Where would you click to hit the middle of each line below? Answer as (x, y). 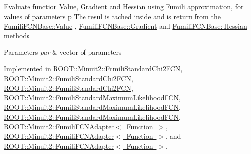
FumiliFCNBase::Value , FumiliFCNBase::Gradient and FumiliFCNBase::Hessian (125, 26)
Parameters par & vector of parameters (63, 52)
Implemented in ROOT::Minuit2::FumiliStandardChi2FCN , (93, 68)
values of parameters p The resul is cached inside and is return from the (112, 16)
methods (17, 35)
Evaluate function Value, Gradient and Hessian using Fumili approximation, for (124, 6)
